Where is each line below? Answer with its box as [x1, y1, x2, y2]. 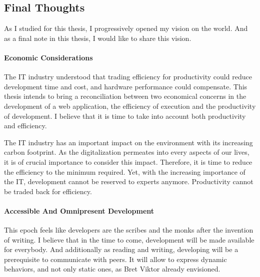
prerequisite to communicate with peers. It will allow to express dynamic [4, 254, 227, 264]
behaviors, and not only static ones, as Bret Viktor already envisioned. [4, 264, 220, 274]
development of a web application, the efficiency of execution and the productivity [4, 100, 256, 111]
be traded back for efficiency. [4, 186, 92, 196]
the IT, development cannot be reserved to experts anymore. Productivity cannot [4, 176, 253, 187]
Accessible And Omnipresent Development [4, 205, 154, 216]
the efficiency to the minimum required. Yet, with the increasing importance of [4, 166, 245, 177]
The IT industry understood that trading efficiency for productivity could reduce [4, 71, 252, 82]
